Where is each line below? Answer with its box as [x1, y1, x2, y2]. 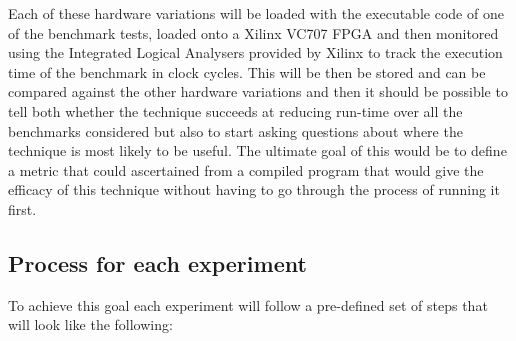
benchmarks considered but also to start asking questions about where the [8, 120, 463, 141]
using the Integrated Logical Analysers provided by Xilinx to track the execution [8, 42, 503, 63]
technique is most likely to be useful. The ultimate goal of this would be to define [8, 140, 507, 161]
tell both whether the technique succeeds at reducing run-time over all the [8, 100, 463, 121]
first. [8, 198, 37, 219]
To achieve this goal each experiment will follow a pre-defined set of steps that [8, 294, 488, 315]
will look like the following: [8, 314, 173, 335]
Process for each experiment [8, 247, 307, 278]
